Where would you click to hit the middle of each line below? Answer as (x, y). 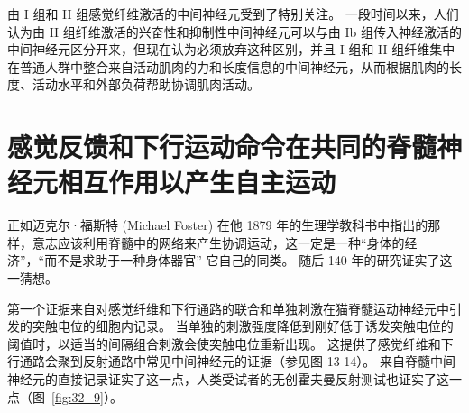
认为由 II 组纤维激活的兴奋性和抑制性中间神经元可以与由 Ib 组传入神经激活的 (234, 31)
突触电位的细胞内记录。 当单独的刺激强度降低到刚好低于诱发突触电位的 (243, 326)
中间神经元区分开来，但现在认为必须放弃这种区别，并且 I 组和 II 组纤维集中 (231, 49)
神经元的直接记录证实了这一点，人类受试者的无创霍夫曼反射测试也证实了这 (228, 379)
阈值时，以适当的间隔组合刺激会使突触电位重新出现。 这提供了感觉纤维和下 (230, 343)
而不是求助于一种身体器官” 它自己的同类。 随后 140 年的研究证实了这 (248, 260)
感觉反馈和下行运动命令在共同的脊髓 (222, 147)
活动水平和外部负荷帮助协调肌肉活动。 (146, 84)
